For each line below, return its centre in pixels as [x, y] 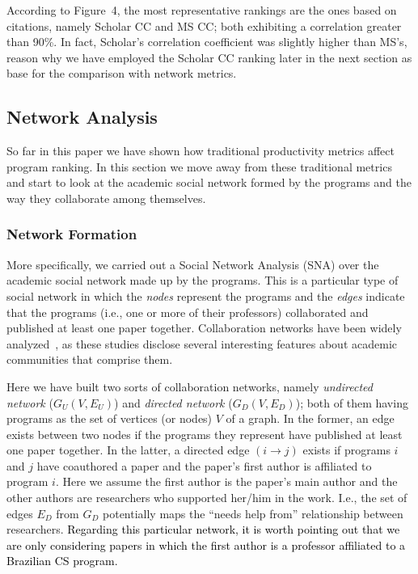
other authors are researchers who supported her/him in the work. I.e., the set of [207, 498]
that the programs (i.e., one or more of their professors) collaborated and [188, 312]
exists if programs [346, 450]
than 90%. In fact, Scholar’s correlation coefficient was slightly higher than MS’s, [207, 42]
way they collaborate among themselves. [106, 198]
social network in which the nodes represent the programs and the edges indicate [206, 295]
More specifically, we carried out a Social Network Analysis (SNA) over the [193, 264]
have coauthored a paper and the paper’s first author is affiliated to [204, 465]
